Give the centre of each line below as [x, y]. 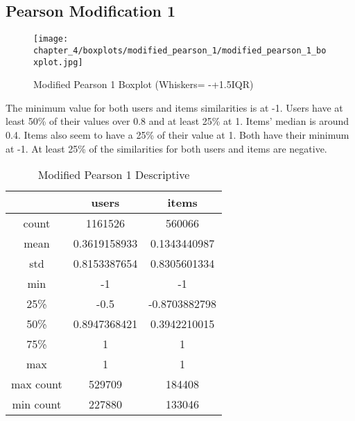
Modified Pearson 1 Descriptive [114, 175]
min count [37, 404]
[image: [51, 39]
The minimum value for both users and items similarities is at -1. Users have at [174, 107]
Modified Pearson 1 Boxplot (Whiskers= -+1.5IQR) [144, 84]
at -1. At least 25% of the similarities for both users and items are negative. [166, 148]
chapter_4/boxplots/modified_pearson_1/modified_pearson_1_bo [180, 50]
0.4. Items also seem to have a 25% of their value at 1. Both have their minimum [177, 134]
